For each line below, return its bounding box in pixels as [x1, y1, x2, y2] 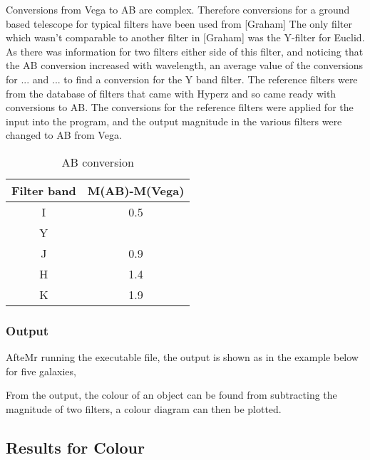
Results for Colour [6, 436, 145, 458]
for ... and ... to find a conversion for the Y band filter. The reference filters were [6, 71, 358, 86]
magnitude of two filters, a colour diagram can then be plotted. [6, 401, 282, 416]
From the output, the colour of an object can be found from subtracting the [6, 387, 337, 402]
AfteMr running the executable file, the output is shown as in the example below [6, 350, 359, 365]
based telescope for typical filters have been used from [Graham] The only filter [6, 16, 352, 31]
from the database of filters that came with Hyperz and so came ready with [6, 85, 336, 100]
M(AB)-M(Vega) [87, 182, 185, 199]
